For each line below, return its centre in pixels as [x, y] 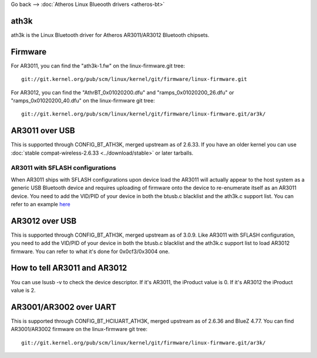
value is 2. [23, 290]
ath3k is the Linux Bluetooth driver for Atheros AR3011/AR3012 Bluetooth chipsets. [110, 35]
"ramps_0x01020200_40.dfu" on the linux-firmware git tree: [83, 100]
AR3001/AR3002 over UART [64, 307]
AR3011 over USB [43, 131]
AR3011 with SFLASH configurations [64, 168]
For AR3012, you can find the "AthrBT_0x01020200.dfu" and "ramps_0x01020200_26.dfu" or [122, 92]
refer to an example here [41, 204]
